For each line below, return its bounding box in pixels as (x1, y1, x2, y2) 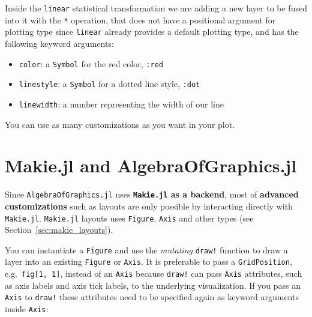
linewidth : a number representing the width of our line (19, 97, 224, 110)
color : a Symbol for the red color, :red (19, 57, 163, 70)
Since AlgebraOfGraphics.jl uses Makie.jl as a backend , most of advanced (5, 188, 299, 201)
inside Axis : (5, 302, 49, 315)
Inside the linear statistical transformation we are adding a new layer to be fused (5, 2, 307, 14)
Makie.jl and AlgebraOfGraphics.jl (5, 153, 297, 178)
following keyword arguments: (5, 37, 114, 49)
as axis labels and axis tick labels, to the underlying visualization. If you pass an (5, 279, 301, 291)
